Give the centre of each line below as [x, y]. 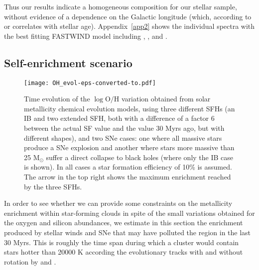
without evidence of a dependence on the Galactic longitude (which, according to [128, 16]
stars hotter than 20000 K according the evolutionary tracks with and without [124, 252]
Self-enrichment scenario [68, 62]
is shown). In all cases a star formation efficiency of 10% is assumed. [128, 167]
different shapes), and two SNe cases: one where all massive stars [123, 137]
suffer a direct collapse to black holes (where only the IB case [140, 157]
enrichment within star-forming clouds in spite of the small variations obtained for [129, 213]
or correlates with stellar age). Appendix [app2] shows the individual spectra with [129, 26]
